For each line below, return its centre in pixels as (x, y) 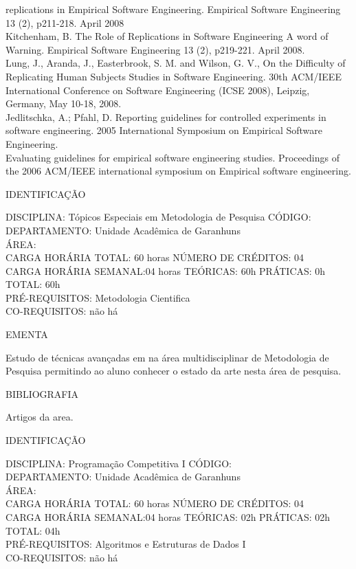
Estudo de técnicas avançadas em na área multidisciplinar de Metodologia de (167, 357)
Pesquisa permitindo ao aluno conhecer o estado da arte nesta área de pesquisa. (174, 371)
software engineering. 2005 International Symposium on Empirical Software (164, 130)
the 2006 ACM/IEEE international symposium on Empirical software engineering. (178, 171)
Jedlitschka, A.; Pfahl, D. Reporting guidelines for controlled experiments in (166, 116)
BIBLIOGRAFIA (42, 393)
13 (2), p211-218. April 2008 (65, 22)
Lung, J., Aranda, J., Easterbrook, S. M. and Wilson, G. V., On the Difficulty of (176, 63)
